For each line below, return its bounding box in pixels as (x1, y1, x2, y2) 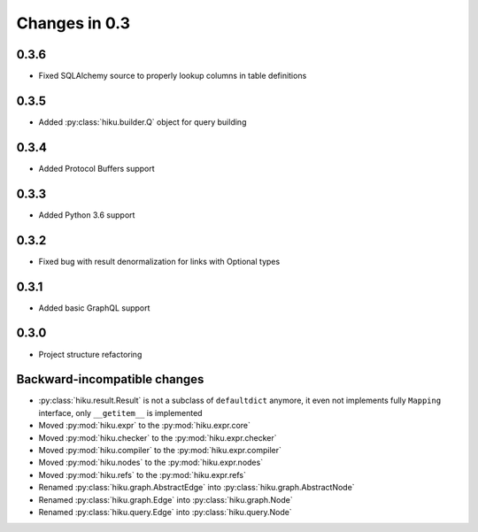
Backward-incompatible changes (16, 372, 204, 387)
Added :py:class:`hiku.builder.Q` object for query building (38, 116, 247, 127)
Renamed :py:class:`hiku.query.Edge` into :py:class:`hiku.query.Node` (38, 506, 292, 517)
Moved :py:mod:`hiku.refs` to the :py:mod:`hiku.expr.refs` (38, 469, 247, 480)
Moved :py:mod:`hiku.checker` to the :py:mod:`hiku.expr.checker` (38, 432, 278, 443)
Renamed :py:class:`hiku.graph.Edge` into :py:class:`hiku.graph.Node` (38, 494, 294, 505)
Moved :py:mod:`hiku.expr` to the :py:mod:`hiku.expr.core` (38, 420, 251, 431)
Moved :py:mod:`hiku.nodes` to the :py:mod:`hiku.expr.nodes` (38, 457, 264, 468)
